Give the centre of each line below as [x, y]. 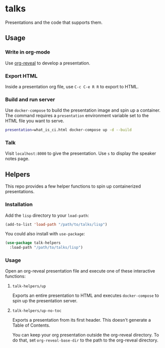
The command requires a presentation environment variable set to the [77, 116]
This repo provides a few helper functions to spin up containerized [73, 186]
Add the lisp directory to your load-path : [47, 215]
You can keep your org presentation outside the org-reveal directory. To [86, 335]
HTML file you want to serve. [35, 121]
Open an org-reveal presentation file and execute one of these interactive [80, 271]
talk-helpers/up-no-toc [37, 311]
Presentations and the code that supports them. [54, 22]
